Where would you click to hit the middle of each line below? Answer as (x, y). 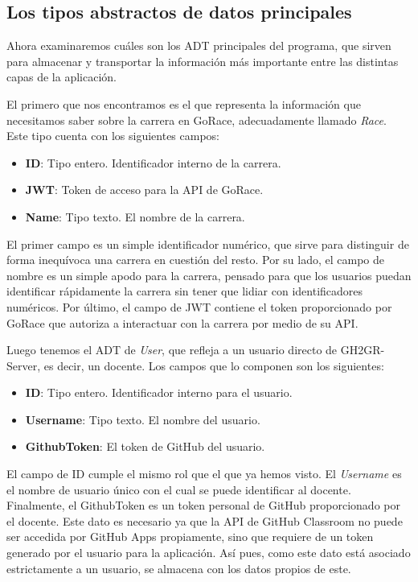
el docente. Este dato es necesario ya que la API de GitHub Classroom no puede (205, 520)
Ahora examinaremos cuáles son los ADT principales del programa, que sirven (199, 45)
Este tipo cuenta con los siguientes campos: (113, 136)
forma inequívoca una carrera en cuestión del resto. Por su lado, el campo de (196, 260)
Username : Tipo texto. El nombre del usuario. (143, 419)
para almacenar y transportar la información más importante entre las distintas (203, 61)
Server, (24, 365)
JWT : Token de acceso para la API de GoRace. (144, 190)
